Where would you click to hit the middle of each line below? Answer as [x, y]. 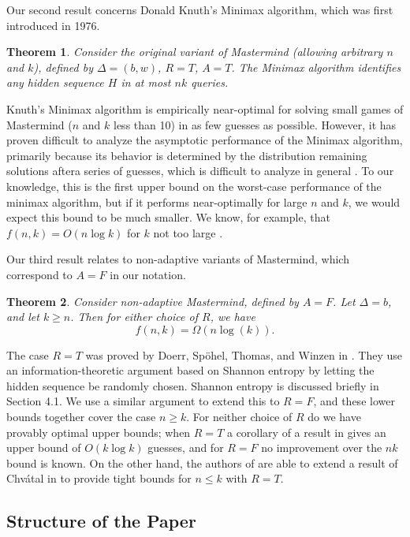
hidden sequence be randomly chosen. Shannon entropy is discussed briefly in [193, 385]
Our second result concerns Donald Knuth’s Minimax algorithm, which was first [200, 9]
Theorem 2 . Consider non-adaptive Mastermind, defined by [153, 301]
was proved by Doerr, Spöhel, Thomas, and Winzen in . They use [244, 354]
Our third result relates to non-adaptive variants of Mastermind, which [178, 259]
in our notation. [148, 274]
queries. [210, 82]
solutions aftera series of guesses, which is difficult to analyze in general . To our [200, 171]
